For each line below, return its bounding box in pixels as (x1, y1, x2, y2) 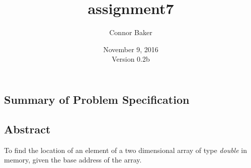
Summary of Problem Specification (4, 91, 190, 107)
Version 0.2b (112, 54, 150, 64)
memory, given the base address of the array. (4, 154, 142, 165)
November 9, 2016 (103, 44, 158, 54)
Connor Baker (109, 27, 152, 38)
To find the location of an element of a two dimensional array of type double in (4, 144, 247, 155)
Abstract (4, 121, 51, 136)
